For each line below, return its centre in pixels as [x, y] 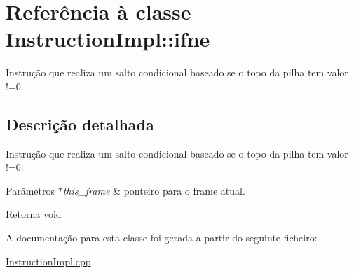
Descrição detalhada [80, 124]
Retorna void [34, 214]
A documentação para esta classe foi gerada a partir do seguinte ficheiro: [162, 238]
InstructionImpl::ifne [108, 39]
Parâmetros [30, 190]
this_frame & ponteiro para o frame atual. [154, 190]
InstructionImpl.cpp [48, 261]
